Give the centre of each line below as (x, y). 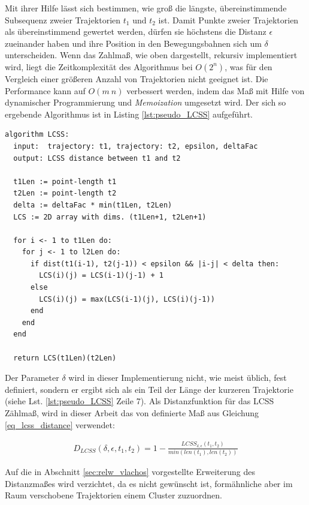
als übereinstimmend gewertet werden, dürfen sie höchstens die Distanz (136, 31)
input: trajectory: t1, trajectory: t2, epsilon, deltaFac (136, 146)
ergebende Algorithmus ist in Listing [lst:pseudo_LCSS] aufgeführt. (129, 114)
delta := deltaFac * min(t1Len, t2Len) (93, 205)
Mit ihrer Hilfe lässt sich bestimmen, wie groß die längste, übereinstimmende (146, 8)
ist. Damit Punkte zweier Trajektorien (228, 19)
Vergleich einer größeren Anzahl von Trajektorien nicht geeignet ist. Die (137, 78)
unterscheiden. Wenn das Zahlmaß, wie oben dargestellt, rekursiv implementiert (151, 55)
